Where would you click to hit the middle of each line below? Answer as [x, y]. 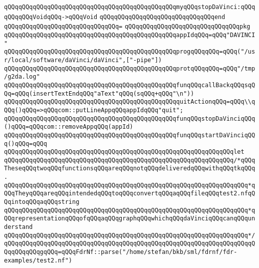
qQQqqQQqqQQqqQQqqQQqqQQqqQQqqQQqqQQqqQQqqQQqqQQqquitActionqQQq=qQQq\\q [130, 102]
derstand [19, 227]
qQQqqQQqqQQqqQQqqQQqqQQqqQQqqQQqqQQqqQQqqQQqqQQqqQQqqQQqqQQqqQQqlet [124, 152]
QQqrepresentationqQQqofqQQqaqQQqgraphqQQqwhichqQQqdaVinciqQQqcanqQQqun [130, 219]
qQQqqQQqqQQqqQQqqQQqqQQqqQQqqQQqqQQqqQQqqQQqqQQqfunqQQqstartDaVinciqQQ [130, 135]
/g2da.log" [22, 77]
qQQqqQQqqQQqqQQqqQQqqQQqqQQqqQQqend [162, 17]
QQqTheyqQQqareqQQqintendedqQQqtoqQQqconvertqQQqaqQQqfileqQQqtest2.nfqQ [130, 194]
